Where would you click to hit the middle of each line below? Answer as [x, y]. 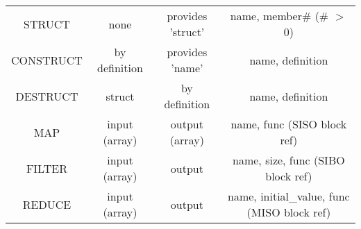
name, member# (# [279, 16]
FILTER [47, 168]
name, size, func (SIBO [289, 160]
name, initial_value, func [289, 196]
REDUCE [47, 204]
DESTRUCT [47, 96]
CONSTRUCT [47, 60]
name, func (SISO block [289, 124]
